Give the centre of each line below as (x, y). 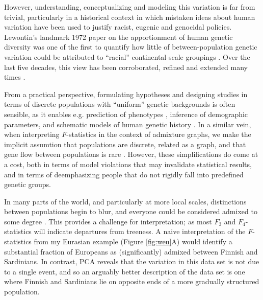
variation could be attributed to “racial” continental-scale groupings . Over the (127, 56)
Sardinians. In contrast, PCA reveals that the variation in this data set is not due (132, 261)
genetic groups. (28, 184)
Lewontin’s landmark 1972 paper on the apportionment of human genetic (119, 37)
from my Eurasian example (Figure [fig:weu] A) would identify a (133, 241)
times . (15, 77)
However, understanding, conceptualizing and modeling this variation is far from (130, 7)
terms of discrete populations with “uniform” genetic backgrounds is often (120, 104)
